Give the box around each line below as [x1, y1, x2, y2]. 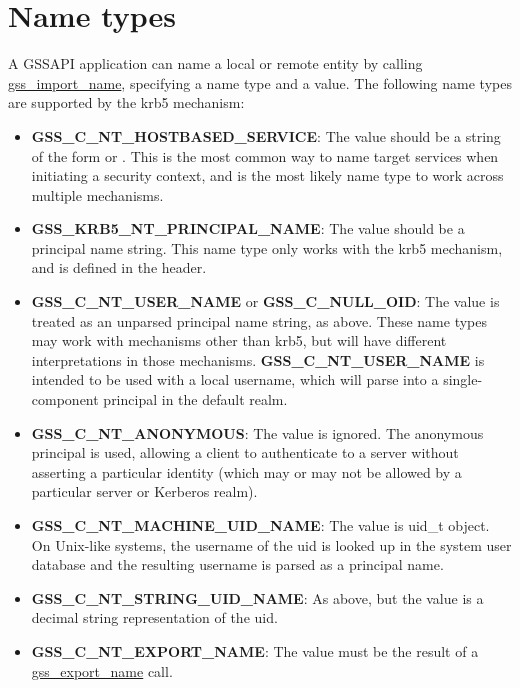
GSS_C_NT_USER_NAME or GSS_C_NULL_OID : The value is [31, 291, 500, 312]
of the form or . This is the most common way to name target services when [31, 145, 499, 166]
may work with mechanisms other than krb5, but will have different [31, 330, 447, 351]
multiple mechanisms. [31, 184, 164, 205]
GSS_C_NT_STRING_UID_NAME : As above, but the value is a [31, 587, 484, 608]
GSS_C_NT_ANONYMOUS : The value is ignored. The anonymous [31, 422, 484, 443]
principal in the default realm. [103, 389, 288, 410]
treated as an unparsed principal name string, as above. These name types [31, 310, 488, 331]
